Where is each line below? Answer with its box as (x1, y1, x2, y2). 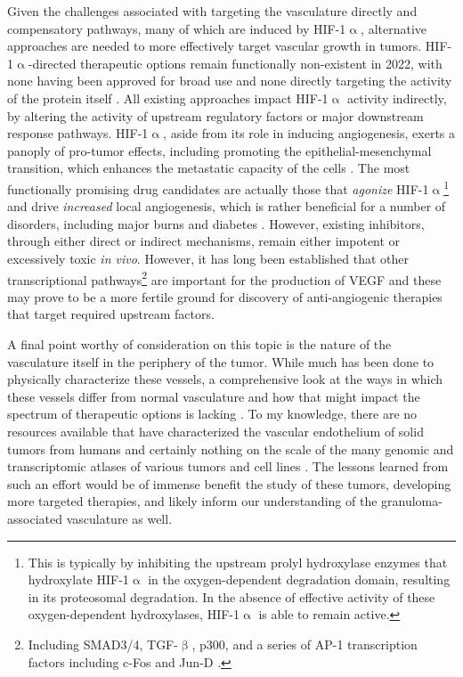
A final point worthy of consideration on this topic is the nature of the (7, 335, 392, 353)
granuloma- (381, 492, 443, 510)
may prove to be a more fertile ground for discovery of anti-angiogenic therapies (7, 287, 443, 306)
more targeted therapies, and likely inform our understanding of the (7, 492, 378, 510)
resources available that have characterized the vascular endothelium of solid (7, 421, 424, 440)
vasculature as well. (66, 509, 173, 527)
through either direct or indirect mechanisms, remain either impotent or (7, 232, 401, 250)
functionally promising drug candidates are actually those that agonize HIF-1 (7, 179, 429, 198)
